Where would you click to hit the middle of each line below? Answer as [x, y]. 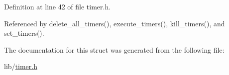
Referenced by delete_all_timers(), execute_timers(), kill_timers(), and [114, 23]
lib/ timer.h [21, 66]
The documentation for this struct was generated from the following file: [114, 49]
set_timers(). [24, 33]
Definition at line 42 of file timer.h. [57, 6]
